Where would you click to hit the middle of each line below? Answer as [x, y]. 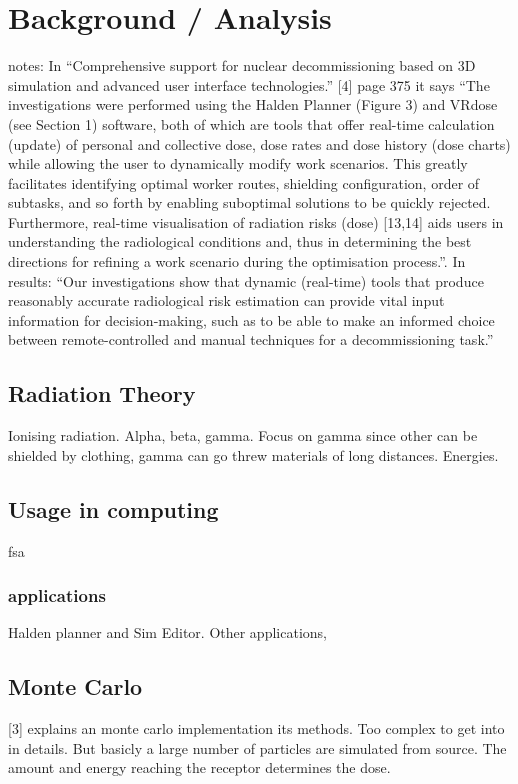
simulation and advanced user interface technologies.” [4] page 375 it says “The [249, 84]
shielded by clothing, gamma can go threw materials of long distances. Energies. [253, 454]
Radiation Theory [102, 393]
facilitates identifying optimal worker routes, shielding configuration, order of [244, 182]
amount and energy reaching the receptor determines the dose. [199, 767]
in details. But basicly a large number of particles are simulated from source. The [257, 747]
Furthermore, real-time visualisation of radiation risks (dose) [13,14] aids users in [256, 221]
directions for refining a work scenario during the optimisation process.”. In [237, 261]
